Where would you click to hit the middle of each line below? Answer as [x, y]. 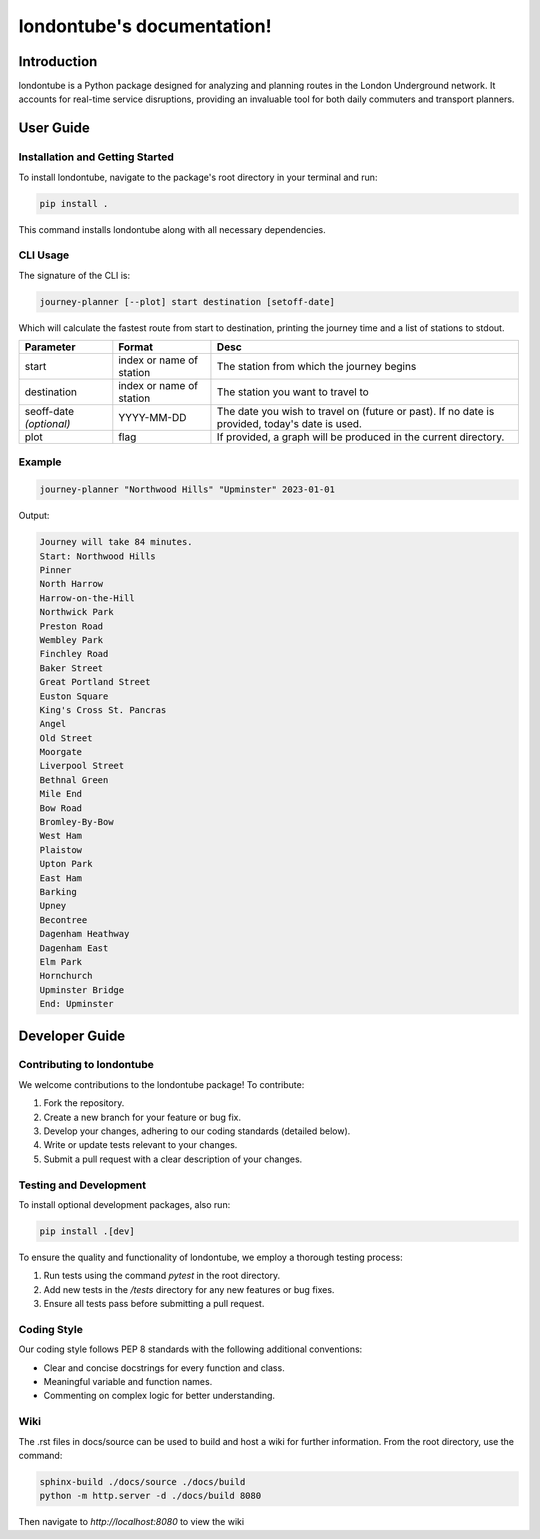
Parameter [50, 347]
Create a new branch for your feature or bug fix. [142, 1117]
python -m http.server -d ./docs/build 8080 [150, 1496]
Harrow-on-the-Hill [87, 598]
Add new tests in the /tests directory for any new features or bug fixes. [189, 1289]
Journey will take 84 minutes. [116, 542]
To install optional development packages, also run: [124, 1204]
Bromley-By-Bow [76, 822]
